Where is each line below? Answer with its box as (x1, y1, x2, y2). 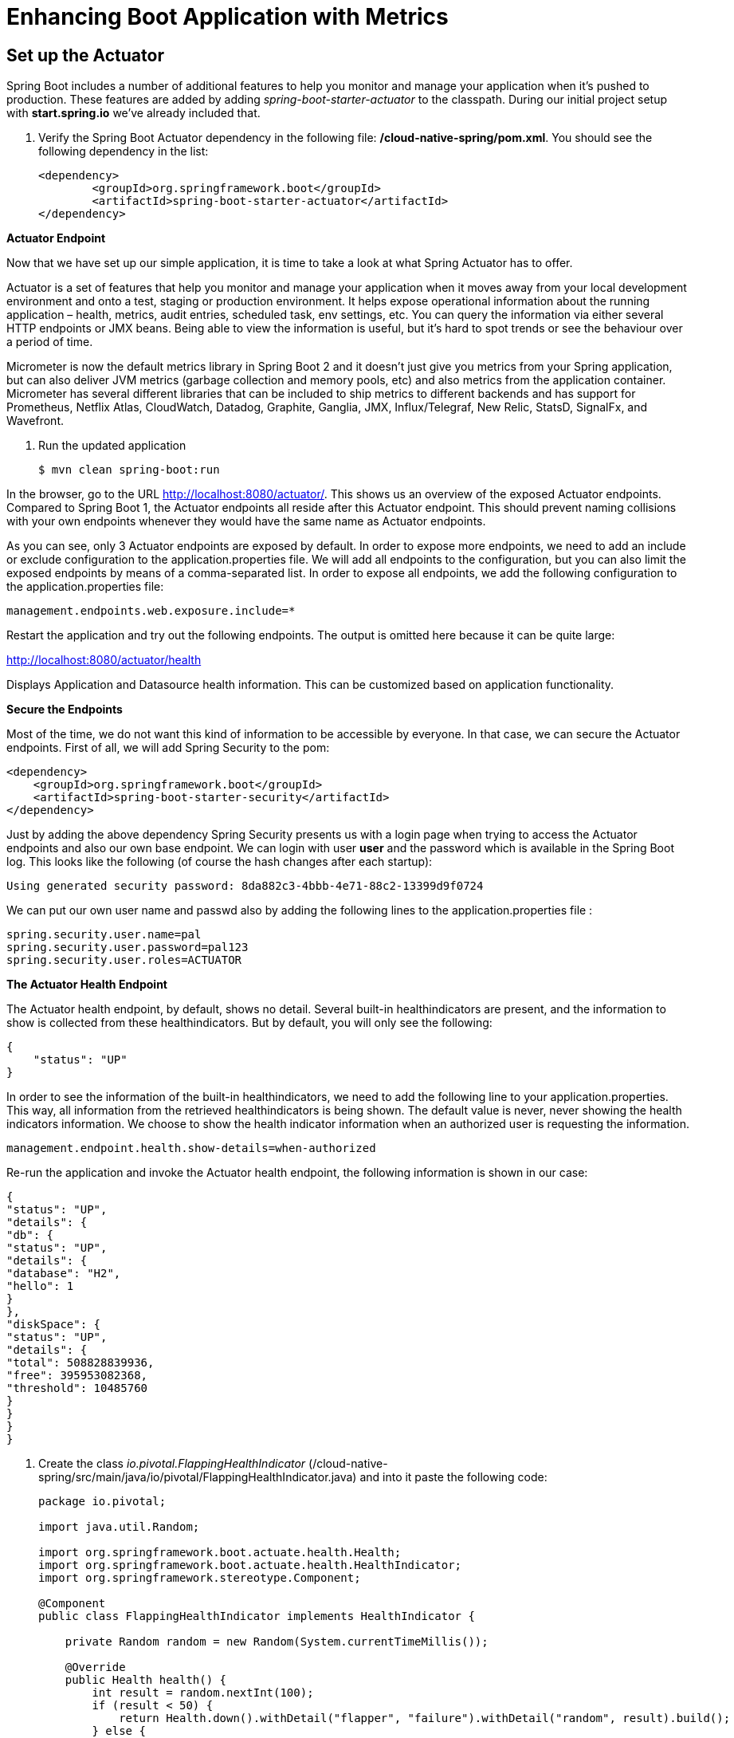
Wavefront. (6, 414, 64, 428)
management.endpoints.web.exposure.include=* (6, 604, 296, 618)
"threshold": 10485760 (6, 1382, 148, 1395)
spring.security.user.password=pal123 (6, 941, 249, 954)
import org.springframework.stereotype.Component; (38, 1571, 361, 1585)
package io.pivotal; (38, 1495, 167, 1508)
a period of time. (6, 335, 93, 349)
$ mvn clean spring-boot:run (38, 463, 220, 477)
